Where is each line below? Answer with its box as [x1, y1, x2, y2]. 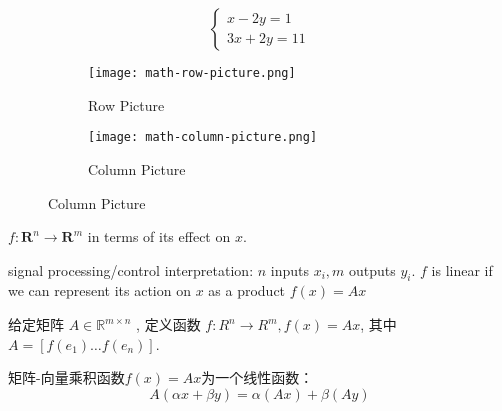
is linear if [431, 259, 493, 280]
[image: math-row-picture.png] [88, 66, 296, 80]
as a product [208, 280, 286, 301]
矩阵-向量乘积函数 [8, 367, 125, 388]
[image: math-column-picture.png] [88, 130, 318, 145]
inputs [270, 259, 309, 280]
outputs [349, 259, 396, 280]
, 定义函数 [136, 314, 201, 335]
